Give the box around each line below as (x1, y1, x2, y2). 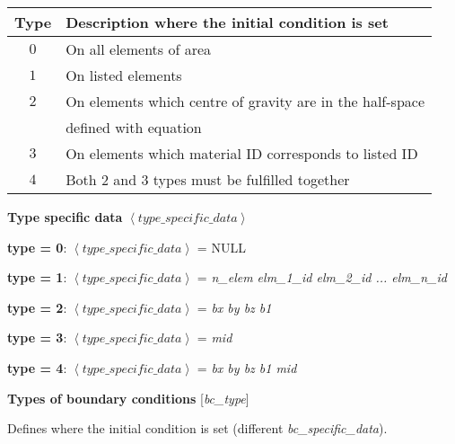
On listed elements (66, 65, 182, 85)
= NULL (197, 237, 246, 256)
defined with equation (66, 117, 202, 138)
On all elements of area (66, 39, 212, 59)
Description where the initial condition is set (66, 12, 389, 32)
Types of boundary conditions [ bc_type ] (7, 388, 249, 407)
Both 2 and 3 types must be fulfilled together (66, 169, 350, 190)
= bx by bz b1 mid (197, 358, 297, 377)
